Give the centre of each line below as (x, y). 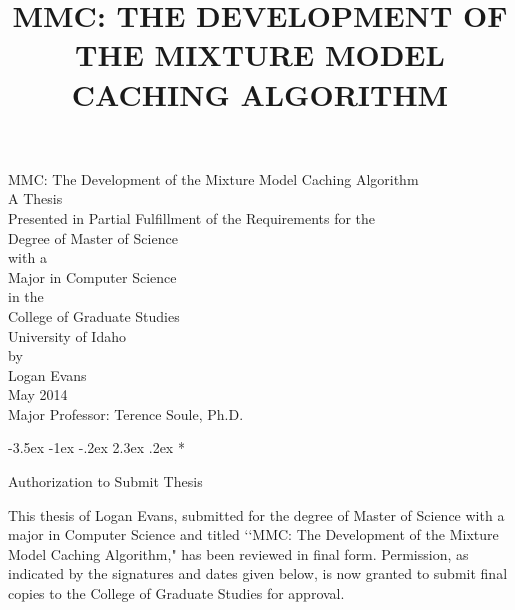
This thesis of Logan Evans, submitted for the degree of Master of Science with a (256, 514)
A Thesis (35, 198)
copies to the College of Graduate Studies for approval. (176, 593)
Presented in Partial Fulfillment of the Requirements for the (192, 217)
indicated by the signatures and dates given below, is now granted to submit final (258, 573)
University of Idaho (67, 335)
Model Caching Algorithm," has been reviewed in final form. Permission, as (238, 553)
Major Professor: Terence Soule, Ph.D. (126, 413)
